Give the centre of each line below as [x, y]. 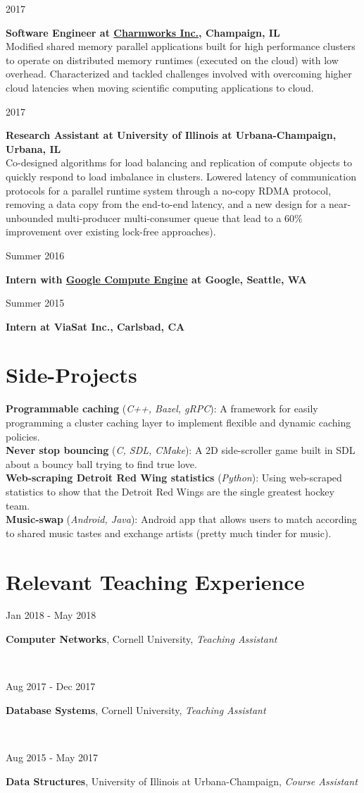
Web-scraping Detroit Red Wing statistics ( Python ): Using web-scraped [174, 478]
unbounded [30, 217]
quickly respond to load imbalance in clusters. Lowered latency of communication [181, 176]
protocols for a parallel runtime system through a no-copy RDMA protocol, [169, 190]
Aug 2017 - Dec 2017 [51, 686]
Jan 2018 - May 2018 [51, 615]
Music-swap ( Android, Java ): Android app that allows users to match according [182, 519]
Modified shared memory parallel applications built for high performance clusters [181, 46]
